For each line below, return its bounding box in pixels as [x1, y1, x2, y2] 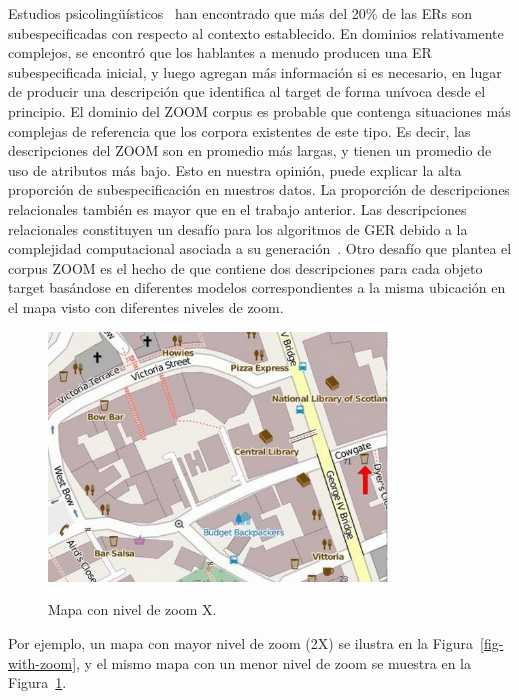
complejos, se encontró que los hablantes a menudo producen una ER [8, 42, 432, 63]
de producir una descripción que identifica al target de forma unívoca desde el [8, 81, 486, 102]
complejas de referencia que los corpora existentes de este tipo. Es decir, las [8, 120, 471, 141]
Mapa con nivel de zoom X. [48, 599, 217, 620]
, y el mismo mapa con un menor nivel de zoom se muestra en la [76, 652, 472, 673]
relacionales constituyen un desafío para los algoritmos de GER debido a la [8, 218, 468, 239]
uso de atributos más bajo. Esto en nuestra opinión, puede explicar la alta [8, 159, 462, 180]
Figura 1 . [8, 672, 67, 693]
